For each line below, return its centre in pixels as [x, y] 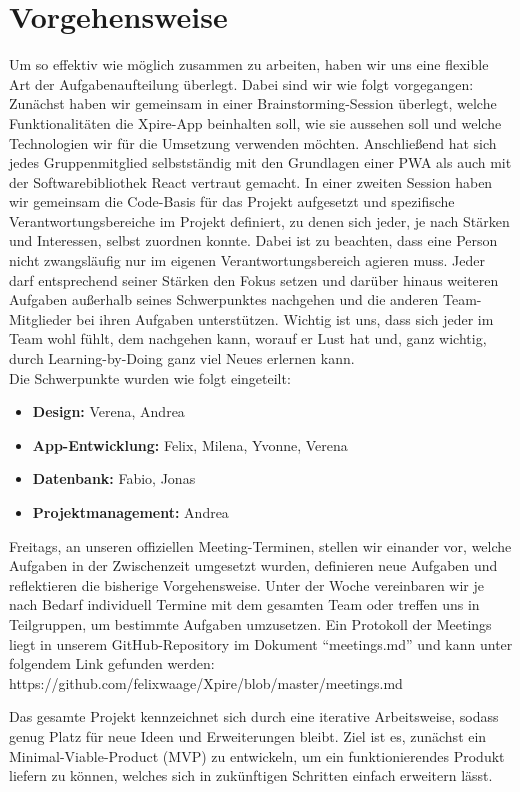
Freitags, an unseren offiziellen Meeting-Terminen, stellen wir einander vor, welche [260, 545]
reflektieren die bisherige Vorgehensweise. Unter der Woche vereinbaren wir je [247, 584]
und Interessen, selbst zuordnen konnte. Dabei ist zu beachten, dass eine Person [253, 240]
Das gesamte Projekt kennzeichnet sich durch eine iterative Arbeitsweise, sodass [254, 716]
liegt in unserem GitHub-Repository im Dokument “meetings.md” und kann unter [261, 643]
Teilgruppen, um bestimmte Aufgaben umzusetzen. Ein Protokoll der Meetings [250, 623]
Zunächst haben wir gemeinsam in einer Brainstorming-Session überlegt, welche [253, 103]
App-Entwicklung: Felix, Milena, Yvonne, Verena [190, 444]
